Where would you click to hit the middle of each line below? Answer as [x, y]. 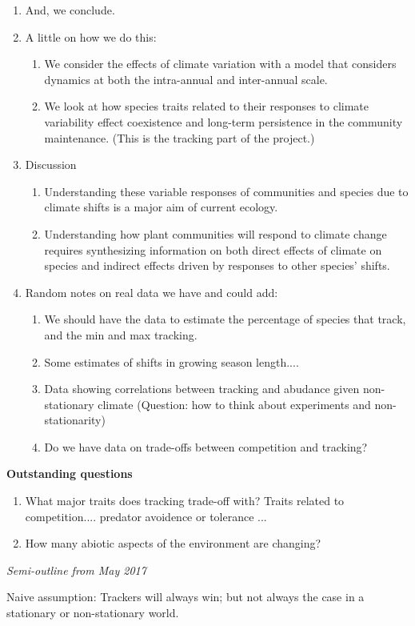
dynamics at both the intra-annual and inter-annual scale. [186, 79]
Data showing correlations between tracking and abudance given [202, 389]
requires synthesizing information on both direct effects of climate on [213, 249]
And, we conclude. [70, 10]
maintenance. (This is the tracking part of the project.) [180, 137]
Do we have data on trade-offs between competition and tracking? [206, 446]
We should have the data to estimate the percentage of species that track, [225, 319]
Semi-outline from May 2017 [76, 570]
